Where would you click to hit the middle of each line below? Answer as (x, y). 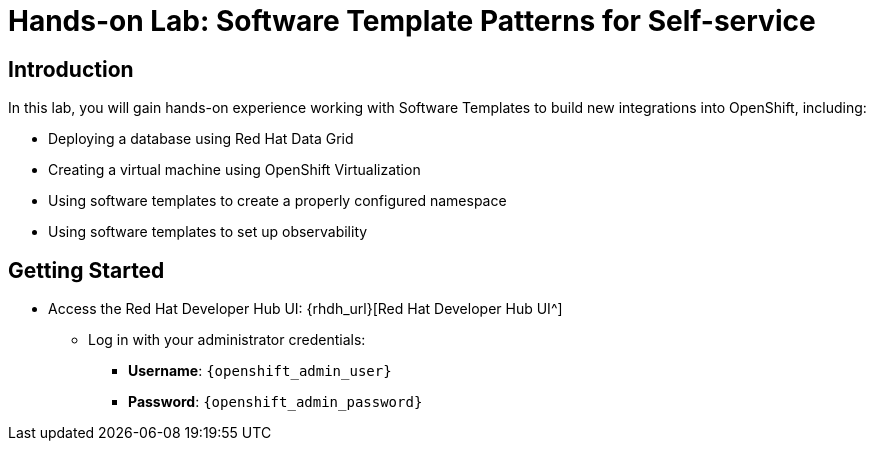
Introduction (71, 69)
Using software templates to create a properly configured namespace (277, 201)
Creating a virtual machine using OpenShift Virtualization (234, 170)
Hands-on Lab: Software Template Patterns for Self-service (412, 21)
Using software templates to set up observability (208, 232)
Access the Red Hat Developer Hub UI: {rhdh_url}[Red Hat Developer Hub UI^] (305, 309)
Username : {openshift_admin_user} (260, 371)
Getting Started (86, 270)
